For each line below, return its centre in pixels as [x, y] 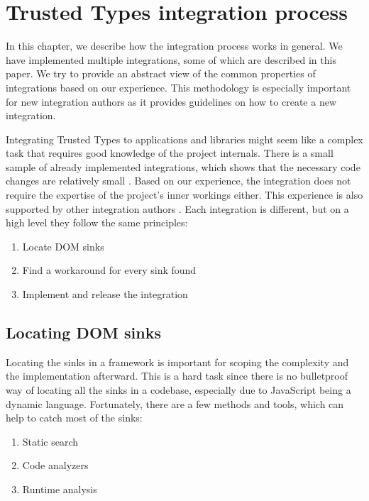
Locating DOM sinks [83, 332]
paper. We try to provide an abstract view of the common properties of [161, 73]
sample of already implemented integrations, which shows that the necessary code [183, 166]
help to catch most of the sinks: [74, 418]
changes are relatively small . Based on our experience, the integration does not [178, 181]
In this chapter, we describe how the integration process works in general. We [174, 46]
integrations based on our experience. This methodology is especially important [178, 87]
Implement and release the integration [105, 294]
